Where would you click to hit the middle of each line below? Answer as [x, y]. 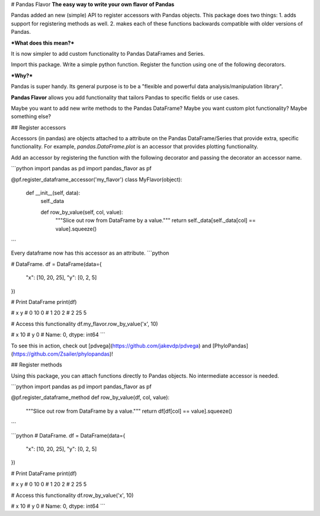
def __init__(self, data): [53, 193]
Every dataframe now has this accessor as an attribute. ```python [90, 253]
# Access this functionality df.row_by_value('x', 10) [72, 495]
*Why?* [22, 75]
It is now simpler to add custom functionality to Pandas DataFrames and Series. [108, 53]
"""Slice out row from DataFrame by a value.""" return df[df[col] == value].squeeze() [129, 411]
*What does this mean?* [43, 43]
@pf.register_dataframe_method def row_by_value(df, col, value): [90, 397]
